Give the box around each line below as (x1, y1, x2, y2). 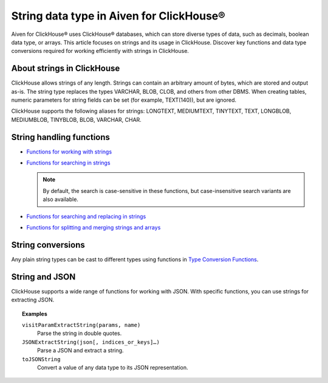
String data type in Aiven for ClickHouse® (11, 9, 226, 23)
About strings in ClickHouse (11, 63, 120, 74)
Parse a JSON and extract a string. (37, 347, 124, 354)
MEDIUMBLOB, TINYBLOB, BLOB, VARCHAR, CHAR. (11, 116, 142, 123)
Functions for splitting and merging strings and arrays (26, 224, 161, 231)
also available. (43, 195, 79, 203)
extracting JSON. (11, 296, 55, 304)
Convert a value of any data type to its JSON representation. (37, 364, 188, 371)
